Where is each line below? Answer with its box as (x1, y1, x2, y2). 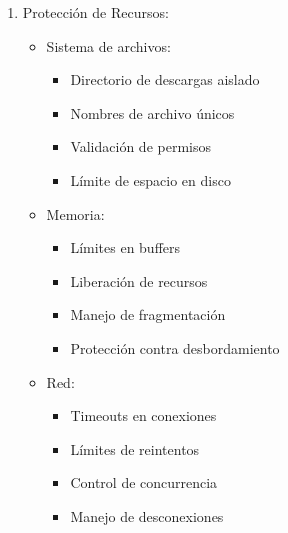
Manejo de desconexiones (70, 505, 224, 526)
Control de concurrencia (70, 472, 218, 493)
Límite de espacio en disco (70, 169, 231, 190)
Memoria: (46, 203, 105, 224)
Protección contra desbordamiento (70, 337, 280, 358)
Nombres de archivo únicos (70, 102, 235, 123)
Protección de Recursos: (22, 2, 169, 22)
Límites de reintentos (70, 438, 200, 459)
